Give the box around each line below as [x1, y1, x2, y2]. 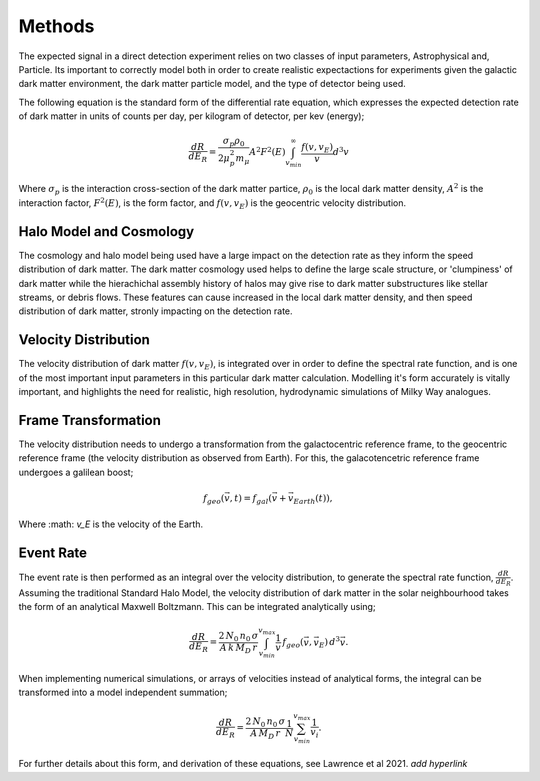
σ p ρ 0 [222, 135, 245, 149]
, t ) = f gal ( [229, 492, 272, 506]
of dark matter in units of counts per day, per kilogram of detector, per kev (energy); [18, 110, 365, 122]
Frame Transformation [18, 411, 162, 429]
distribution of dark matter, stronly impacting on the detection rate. [18, 305, 294, 317]
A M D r [250, 727, 281, 741]
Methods [18, 15, 95, 37]
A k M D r [219, 642, 258, 655]
